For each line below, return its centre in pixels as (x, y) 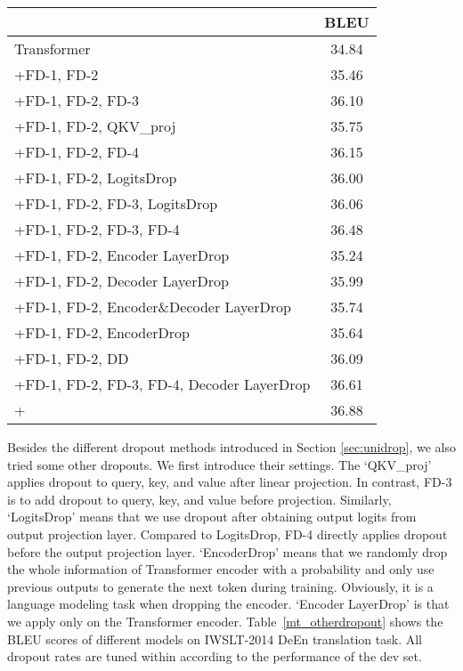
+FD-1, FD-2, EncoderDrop (102, 332)
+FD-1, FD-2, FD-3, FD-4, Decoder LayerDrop (162, 384)
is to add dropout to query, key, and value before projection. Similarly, (199, 499)
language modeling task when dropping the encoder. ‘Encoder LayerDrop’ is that (228, 604)
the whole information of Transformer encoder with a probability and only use (221, 569)
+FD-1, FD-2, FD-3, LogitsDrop (116, 203)
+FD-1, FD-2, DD (72, 358)
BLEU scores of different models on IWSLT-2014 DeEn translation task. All (215, 639)
